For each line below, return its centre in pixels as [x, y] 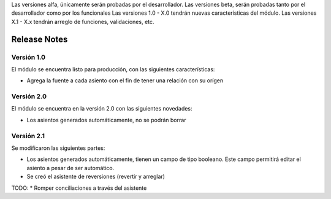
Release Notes [40, 39]
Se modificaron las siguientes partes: [58, 148]
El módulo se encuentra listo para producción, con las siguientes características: [113, 69]
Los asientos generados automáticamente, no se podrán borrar [106, 120]
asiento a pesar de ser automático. [70, 168]
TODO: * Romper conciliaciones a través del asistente [79, 188]
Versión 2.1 [28, 136]
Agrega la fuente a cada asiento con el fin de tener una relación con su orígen [125, 80]
